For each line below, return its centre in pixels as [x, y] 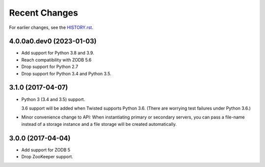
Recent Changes [44, 13]
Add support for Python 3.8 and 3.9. [58, 53]
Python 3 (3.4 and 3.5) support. [53, 99]
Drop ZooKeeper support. [47, 156]
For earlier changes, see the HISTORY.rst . [51, 27]
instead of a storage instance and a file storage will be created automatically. [99, 124]
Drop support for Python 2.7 [50, 67]
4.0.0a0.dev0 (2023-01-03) [53, 41]
